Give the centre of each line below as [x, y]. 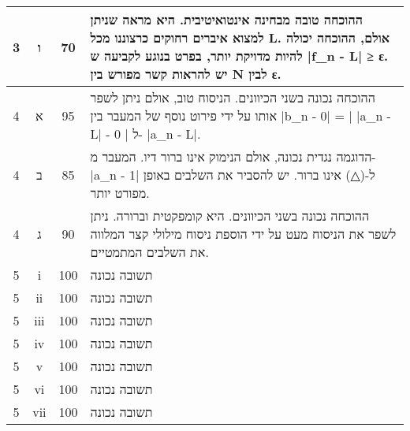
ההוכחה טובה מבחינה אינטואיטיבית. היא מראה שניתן [226, 19]
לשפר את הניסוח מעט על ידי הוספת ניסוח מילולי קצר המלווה [243, 234]
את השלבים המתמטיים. [149, 252]
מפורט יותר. [120, 193]
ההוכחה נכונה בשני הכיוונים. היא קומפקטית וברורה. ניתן [230, 215]
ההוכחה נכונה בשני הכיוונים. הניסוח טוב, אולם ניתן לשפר [233, 97]
